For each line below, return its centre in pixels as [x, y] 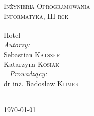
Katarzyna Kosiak [32, 64]
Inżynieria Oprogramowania [47, 6]
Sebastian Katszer [32, 54]
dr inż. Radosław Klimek [42, 83]
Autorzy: [17, 44]
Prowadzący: [28, 73]
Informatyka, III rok [36, 15]
